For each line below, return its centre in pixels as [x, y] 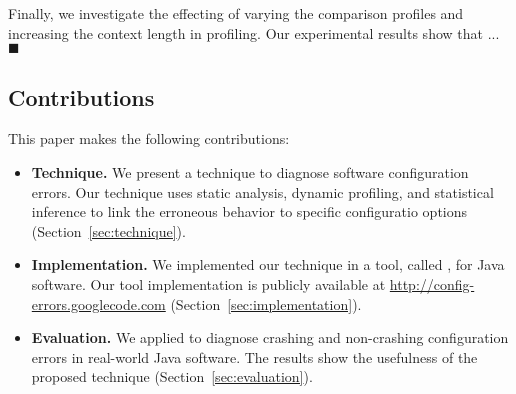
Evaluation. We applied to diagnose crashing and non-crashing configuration [270, 337]
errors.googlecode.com [98, 303]
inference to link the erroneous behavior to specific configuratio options [249, 211]
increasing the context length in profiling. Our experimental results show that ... [254, 32]
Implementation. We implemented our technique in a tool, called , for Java [268, 264]
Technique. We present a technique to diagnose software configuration [250, 171]
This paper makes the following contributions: [149, 138]
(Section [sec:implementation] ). [266, 303]
